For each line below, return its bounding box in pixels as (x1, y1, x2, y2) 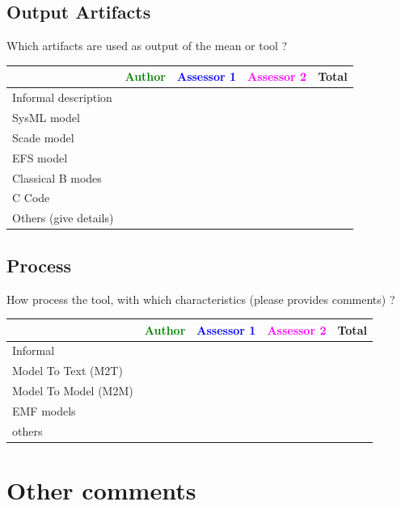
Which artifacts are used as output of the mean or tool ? (6, 37, 288, 54)
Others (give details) (12, 209, 114, 226)
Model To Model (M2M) (12, 382, 133, 399)
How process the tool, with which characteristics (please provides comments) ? (6, 290, 395, 307)
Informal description (12, 89, 112, 106)
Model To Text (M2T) (12, 362, 123, 379)
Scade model (12, 129, 74, 145)
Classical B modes (12, 169, 102, 186)
